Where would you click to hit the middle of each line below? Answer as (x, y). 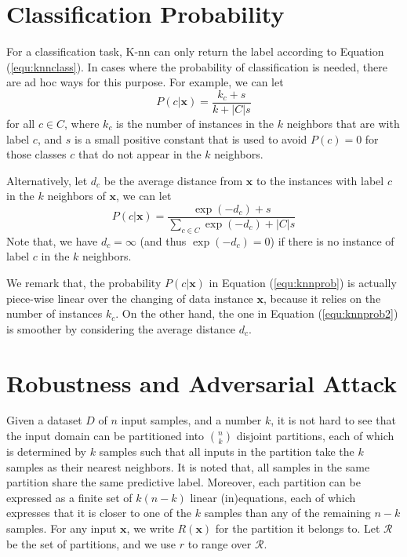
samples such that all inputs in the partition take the (227, 451)
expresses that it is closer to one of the (99, 513)
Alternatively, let (47, 180)
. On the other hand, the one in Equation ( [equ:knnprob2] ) (257, 313)
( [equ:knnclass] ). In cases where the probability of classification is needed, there (197, 66)
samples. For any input (62, 528)
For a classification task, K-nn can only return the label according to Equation (195, 51)
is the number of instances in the (195, 123)
